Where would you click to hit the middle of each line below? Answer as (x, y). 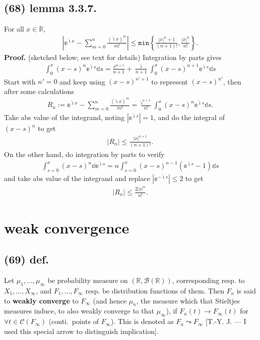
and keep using (82, 81)
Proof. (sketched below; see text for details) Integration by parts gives (113, 57)
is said (246, 290)
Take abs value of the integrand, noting (64, 117)
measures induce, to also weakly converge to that (79, 311)
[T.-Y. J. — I (226, 321)
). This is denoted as (142, 321)
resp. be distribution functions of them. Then (155, 290)
